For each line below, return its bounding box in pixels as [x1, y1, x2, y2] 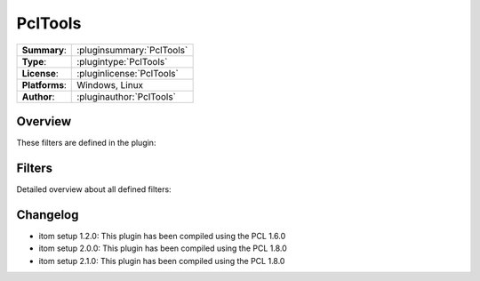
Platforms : [21, 78, 67, 91]
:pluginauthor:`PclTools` [76, 90, 177, 102]
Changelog [16, 207, 79, 222]
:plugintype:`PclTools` [76, 55, 168, 68]
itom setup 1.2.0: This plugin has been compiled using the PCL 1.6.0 [38, 230, 286, 241]
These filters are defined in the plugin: [16, 138, 156, 149]
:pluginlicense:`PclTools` [76, 67, 180, 79]
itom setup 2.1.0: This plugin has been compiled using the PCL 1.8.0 [38, 255, 285, 266]
